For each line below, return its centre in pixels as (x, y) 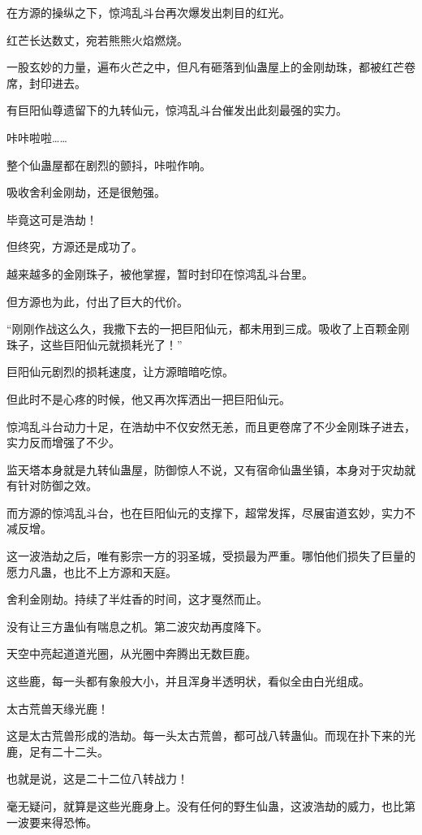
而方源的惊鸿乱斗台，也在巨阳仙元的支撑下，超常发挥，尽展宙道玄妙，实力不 (211, 512)
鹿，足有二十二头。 (58, 751)
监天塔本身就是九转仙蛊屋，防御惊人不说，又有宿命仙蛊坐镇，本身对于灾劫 (205, 469)
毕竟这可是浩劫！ (52, 219)
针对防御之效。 (57, 485)
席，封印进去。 (46, 82)
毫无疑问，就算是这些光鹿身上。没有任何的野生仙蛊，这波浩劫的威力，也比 (205, 806)
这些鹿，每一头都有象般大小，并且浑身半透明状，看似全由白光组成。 (188, 681)
